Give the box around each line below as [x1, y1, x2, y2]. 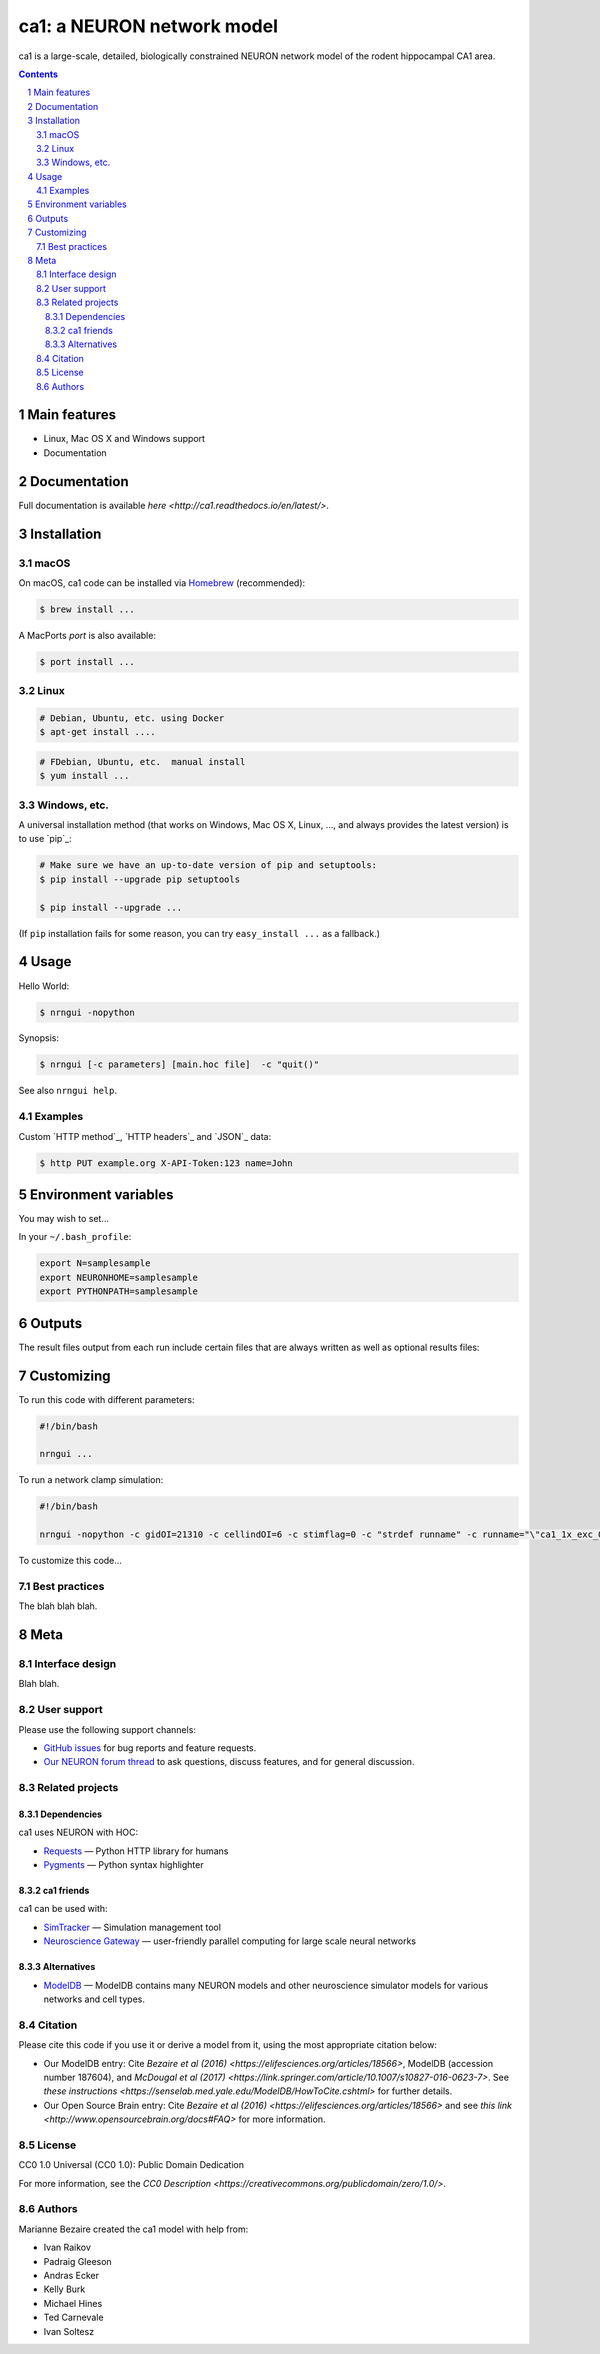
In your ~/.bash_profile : [18, 1231, 132, 1243]
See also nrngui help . [18, 1085, 117, 1097]
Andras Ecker [43, 2269, 100, 2281]
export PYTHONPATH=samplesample [39, 1286, 199, 1297]
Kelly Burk [43, 2283, 86, 2295]
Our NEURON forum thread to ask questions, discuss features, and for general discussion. [43, 1756, 415, 1768]
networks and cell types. [43, 1993, 145, 2005]
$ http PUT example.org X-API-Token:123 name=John [39, 1157, 294, 1169]
